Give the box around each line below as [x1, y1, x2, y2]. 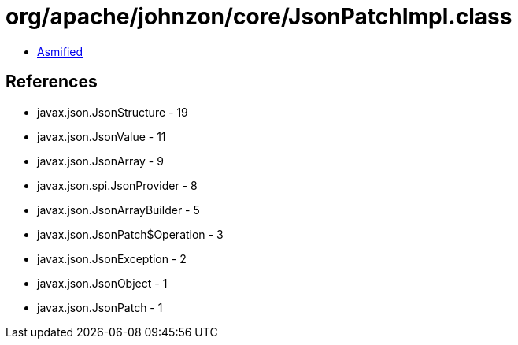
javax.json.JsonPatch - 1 [37, 300, 163, 314]
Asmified [37, 44, 83, 58]
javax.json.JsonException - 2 [37, 251, 187, 265]
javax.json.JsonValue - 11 [37, 129, 166, 143]
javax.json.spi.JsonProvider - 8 [37, 178, 198, 192]
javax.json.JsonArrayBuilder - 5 [37, 202, 200, 217]
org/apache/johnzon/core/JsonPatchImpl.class [6, 3, 512, 30]
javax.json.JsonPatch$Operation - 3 [37, 227, 224, 241]
